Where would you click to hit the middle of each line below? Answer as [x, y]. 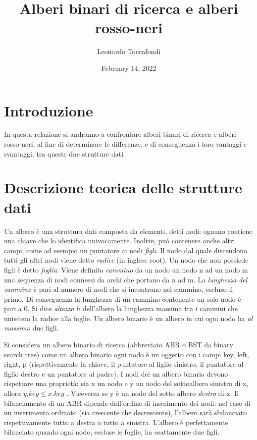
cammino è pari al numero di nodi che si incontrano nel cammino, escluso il [119, 289]
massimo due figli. [31, 328]
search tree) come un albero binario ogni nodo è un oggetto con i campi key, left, [127, 354]
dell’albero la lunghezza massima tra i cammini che [160, 308]
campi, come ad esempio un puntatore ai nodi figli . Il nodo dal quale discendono [126, 250]
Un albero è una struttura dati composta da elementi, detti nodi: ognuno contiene [128, 231]
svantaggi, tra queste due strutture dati [64, 153]
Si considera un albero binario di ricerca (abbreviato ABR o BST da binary [119, 345]
